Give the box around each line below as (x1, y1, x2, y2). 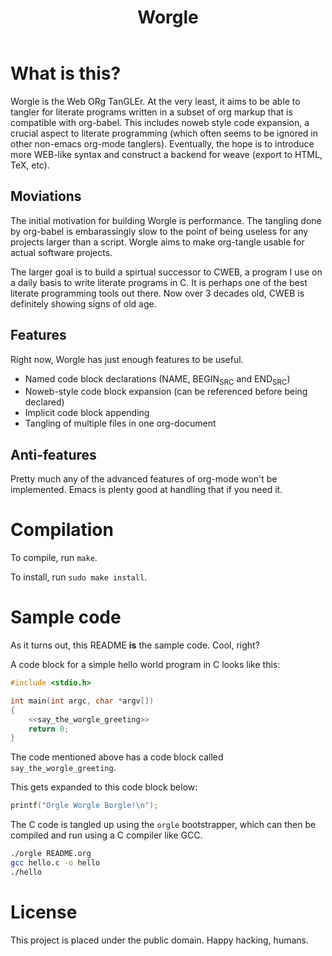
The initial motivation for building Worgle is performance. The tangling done (10, 214, 322, 226)
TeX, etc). (10, 159, 50, 171)
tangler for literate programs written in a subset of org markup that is (10, 106, 293, 118)
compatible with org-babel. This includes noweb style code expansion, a (10, 116, 310, 128)
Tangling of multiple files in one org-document (24, 417, 217, 430)
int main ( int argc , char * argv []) (10, 696, 155, 706)
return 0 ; (28, 724, 70, 734)
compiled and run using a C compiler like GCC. (10, 829, 203, 841)
